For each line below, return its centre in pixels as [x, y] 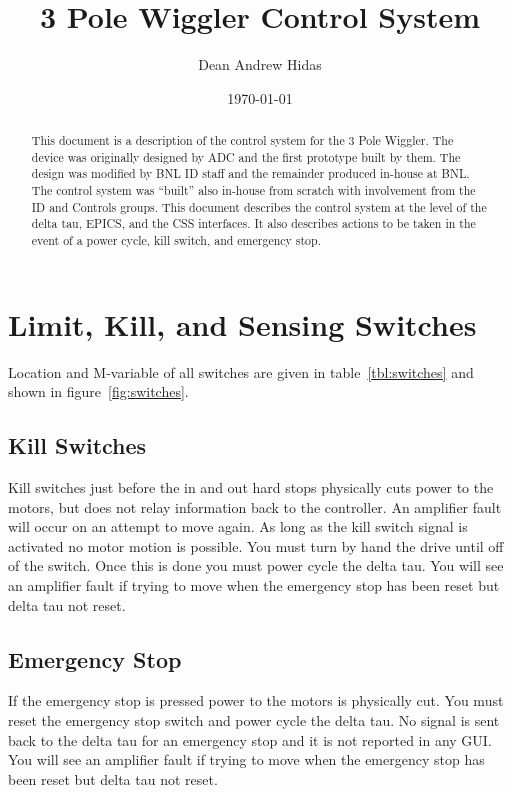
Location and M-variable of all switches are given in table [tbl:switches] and [241, 371]
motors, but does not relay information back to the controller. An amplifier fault [255, 506]
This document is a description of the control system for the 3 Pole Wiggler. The [242, 140]
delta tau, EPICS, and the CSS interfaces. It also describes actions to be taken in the [253, 223]
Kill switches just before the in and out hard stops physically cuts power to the [251, 487]
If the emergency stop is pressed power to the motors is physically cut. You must [256, 700]
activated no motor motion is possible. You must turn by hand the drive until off [256, 545]
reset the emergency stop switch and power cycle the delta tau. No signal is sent [254, 719]
